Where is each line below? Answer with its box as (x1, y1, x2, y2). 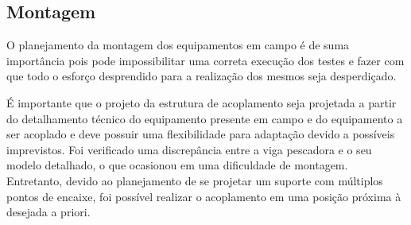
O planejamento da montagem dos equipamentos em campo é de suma (6, 37, 350, 53)
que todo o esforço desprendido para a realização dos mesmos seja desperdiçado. (6, 68, 397, 84)
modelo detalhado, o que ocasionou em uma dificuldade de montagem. (6, 157, 348, 173)
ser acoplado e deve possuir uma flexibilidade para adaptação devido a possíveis (6, 126, 395, 142)
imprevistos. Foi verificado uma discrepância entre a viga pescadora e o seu (6, 141, 372, 157)
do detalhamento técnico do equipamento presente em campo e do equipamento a (6, 110, 403, 126)
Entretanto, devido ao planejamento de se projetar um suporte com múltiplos (6, 172, 383, 188)
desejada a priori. (6, 204, 91, 220)
